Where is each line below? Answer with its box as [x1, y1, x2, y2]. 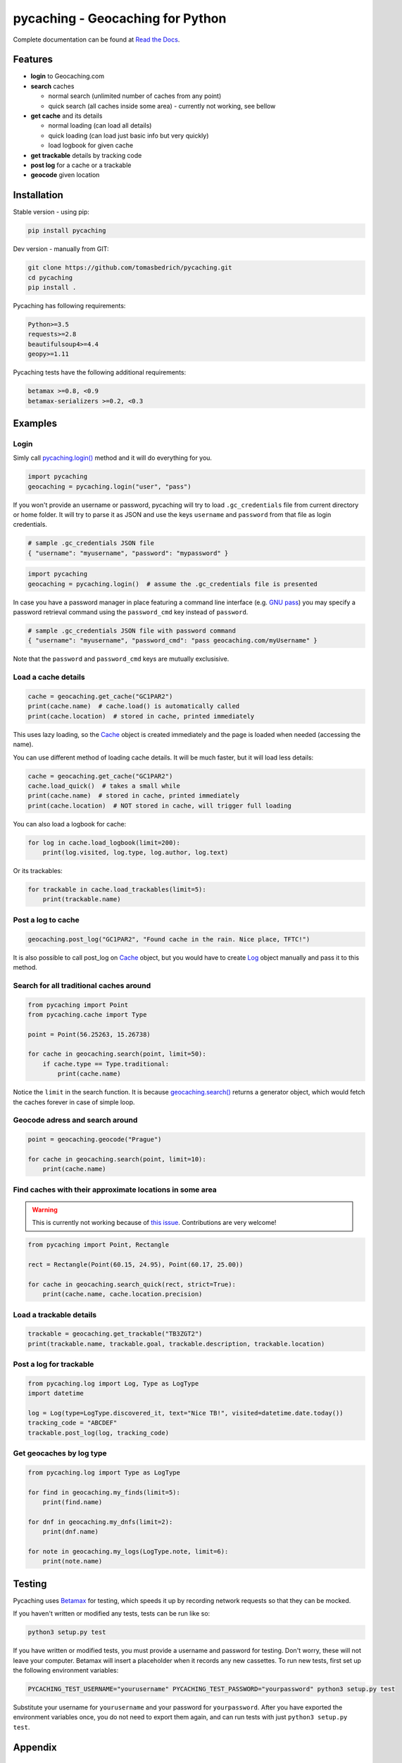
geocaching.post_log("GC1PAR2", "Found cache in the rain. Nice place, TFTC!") [27, 935, 310, 943]
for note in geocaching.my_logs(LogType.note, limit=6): [27, 1548, 229, 1556]
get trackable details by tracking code [30, 151, 142, 159]
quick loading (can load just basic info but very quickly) [48, 131, 209, 140]
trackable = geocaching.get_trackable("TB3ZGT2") [27, 1330, 203, 1338]
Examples [13, 417, 58, 429]
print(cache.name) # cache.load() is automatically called [27, 702, 240, 710]
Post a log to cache [13, 915, 80, 925]
